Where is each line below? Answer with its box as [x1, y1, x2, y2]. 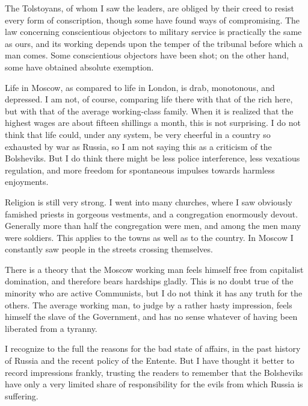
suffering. [5, 389, 38, 402]
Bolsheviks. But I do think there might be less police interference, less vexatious [5, 152, 300, 164]
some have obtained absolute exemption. [5, 60, 154, 73]
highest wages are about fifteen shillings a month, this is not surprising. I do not [5, 116, 301, 129]
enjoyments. [5, 175, 49, 188]
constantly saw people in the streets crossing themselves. [5, 243, 213, 255]
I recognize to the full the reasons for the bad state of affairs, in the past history [5, 342, 301, 355]
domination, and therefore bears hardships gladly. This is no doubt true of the [5, 275, 294, 287]
